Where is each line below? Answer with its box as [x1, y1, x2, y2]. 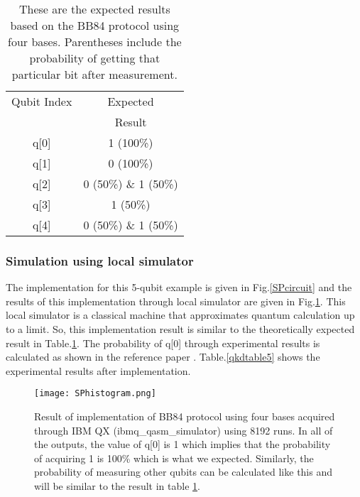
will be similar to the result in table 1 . [34, 479, 200, 493]
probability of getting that [29, 50, 160, 66]
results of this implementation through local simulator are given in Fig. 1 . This [6, 293, 346, 308]
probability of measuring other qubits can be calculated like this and [34, 464, 332, 479]
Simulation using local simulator [6, 251, 194, 269]
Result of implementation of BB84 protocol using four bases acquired [34, 409, 335, 424]
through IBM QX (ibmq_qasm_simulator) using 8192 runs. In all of [34, 422, 333, 437]
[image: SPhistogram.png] [34, 388, 156, 399]
